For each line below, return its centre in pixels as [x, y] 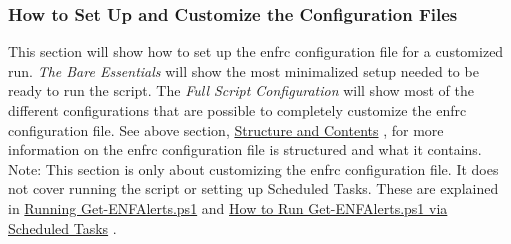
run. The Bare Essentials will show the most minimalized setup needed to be [243, 70]
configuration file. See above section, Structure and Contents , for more [226, 129]
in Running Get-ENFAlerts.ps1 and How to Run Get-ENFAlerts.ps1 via [228, 207]
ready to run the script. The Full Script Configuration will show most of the [241, 90]
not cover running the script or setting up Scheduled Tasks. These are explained [253, 188]
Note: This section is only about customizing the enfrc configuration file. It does [253, 168]
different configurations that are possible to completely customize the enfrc [237, 110]
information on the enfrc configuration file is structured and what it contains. [245, 149]
